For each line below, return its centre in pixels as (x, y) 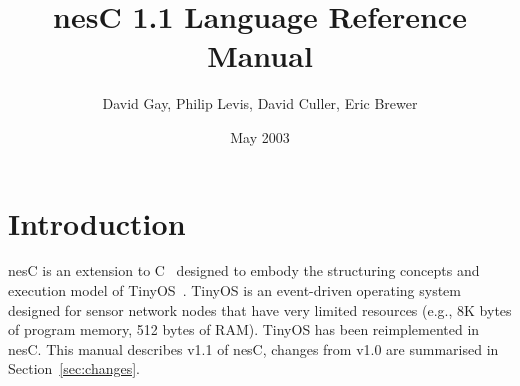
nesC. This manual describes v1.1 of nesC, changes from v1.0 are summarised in (253, 348)
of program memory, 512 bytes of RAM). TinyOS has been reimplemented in (244, 329)
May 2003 (260, 136)
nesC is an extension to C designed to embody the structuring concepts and (244, 270)
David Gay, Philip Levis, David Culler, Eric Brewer (260, 103)
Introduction (97, 222)
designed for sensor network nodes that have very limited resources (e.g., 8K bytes (260, 309)
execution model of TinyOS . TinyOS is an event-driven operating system (234, 290)
